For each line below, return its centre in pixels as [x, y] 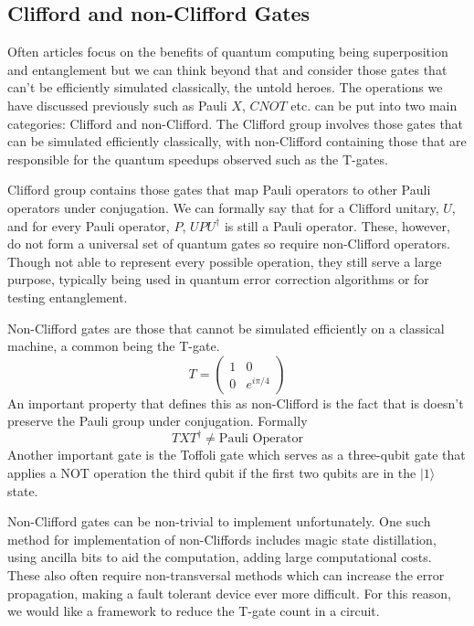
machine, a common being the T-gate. [114, 346]
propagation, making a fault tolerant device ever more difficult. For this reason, [229, 593]
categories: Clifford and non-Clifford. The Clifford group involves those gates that [236, 123]
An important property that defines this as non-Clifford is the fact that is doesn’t [236, 403]
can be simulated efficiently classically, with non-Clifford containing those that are [237, 141]
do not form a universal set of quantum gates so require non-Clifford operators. [229, 244]
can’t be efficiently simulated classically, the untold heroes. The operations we [225, 87]
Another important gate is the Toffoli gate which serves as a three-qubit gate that [237, 455]
